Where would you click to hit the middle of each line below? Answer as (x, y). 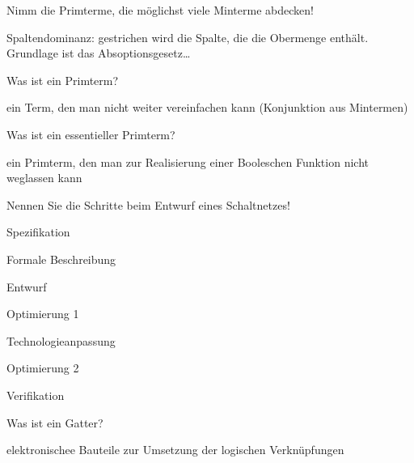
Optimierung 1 (43, 314)
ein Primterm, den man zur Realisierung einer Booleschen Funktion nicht (188, 161)
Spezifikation (38, 232)
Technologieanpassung (61, 340)
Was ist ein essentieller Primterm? (91, 134)
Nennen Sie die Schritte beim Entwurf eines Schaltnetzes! (148, 204)
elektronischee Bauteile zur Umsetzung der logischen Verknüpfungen (175, 450)
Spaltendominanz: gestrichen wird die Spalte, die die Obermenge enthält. (188, 37)
